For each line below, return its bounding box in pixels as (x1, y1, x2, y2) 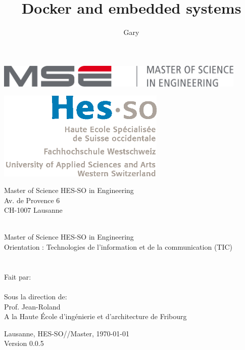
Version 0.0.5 (4, 338, 44, 348)
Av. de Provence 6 (4, 195, 60, 205)
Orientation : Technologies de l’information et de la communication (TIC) (4, 242, 233, 252)
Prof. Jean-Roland (4, 301, 61, 312)
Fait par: (4, 271, 31, 282)
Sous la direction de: (4, 291, 67, 302)
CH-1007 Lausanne (4, 205, 63, 215)
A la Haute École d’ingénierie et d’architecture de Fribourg (4, 311, 187, 322)
